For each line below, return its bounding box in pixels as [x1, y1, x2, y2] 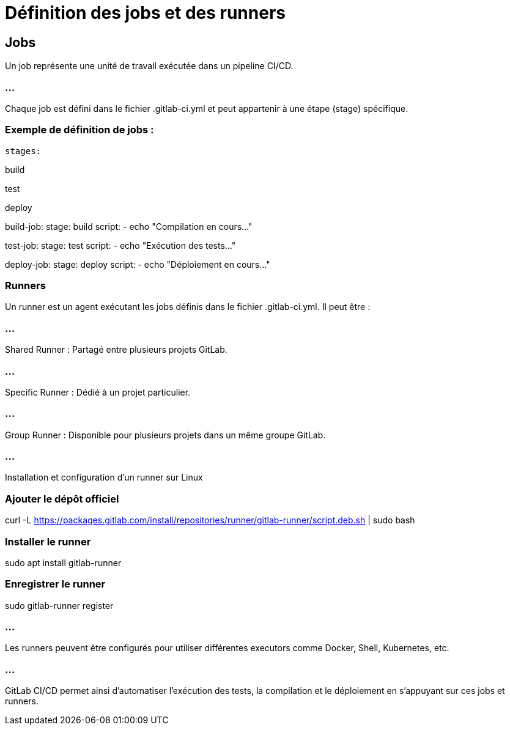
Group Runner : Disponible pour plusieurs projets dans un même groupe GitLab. [5, 429, 326, 440]
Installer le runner [5, 535, 91, 548]
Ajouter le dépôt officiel [5, 492, 119, 505]
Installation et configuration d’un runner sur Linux [5, 472, 203, 483]
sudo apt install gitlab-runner [5, 557, 122, 568]
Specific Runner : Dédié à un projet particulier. [5, 386, 191, 397]
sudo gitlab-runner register [5, 600, 114, 611]
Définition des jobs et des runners [5, 2, 286, 23]
